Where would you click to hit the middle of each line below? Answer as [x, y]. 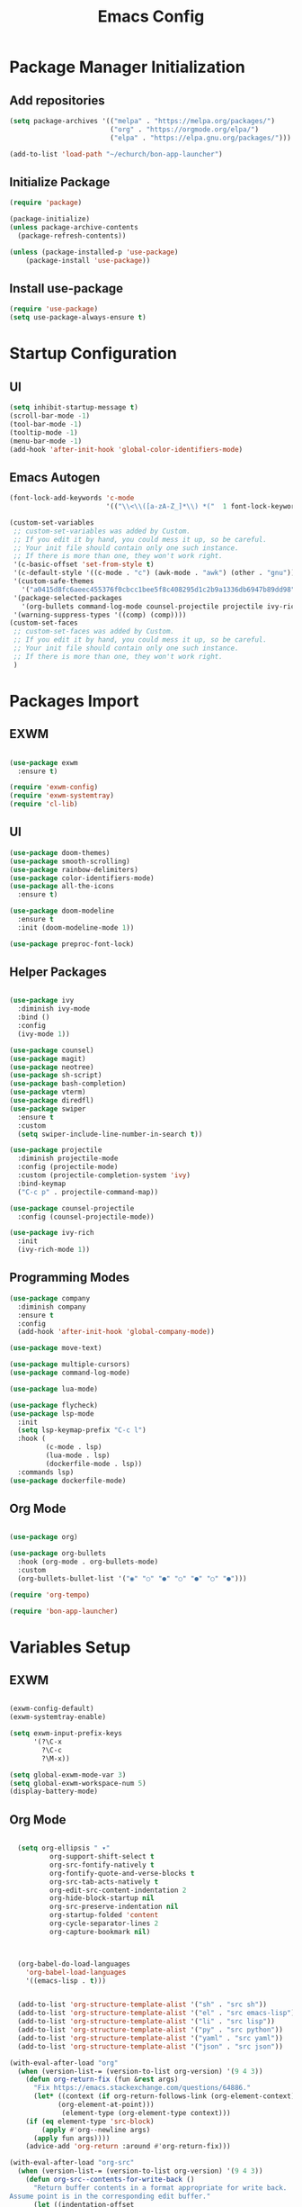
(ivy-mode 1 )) [44, 1034]
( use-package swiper [48, 1109]
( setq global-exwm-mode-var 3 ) [68, 1775]
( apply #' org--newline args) [96, 2130]
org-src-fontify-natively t [102, 1865]
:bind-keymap [42, 1184]
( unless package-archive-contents [74, 228]
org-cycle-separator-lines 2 [104, 1923]
